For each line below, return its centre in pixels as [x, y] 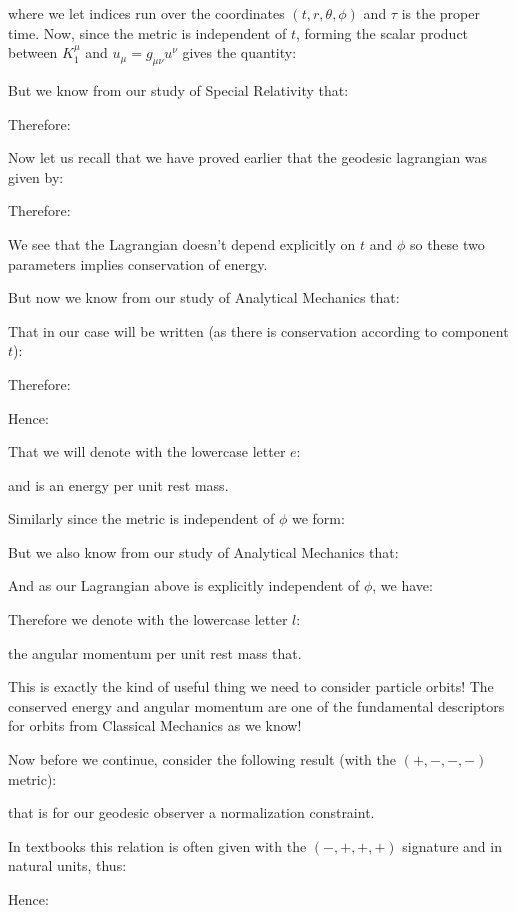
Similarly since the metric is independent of [141, 518]
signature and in [452, 845]
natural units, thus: [67, 865]
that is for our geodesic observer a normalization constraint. [191, 812]
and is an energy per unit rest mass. [118, 484]
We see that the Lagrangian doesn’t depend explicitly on [182, 243]
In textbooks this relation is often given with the [157, 845]
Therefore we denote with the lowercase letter [148, 619]
